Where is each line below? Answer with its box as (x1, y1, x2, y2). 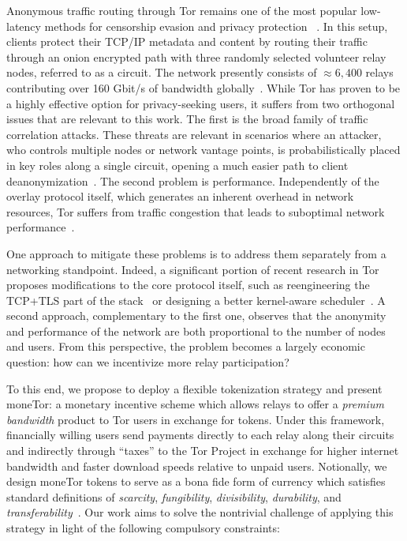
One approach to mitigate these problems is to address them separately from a (6, 245, 386, 261)
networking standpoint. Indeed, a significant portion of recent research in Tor (6, 261, 379, 277)
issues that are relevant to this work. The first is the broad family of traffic (6, 111, 368, 127)
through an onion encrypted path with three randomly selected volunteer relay (6, 48, 386, 65)
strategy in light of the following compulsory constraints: (6, 520, 280, 535)
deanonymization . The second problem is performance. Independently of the (6, 172, 379, 189)
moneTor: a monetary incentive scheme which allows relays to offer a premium (6, 396, 384, 412)
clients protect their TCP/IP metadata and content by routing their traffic (6, 33, 368, 50)
